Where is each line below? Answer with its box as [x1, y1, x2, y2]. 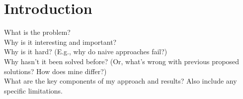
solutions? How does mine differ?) [4, 66, 107, 76]
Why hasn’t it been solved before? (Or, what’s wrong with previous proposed [4, 56, 240, 66]
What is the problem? [4, 27, 71, 37]
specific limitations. [4, 85, 63, 96]
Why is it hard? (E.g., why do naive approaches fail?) [4, 46, 167, 57]
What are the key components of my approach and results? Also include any [4, 76, 237, 86]
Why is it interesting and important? [4, 36, 117, 47]
